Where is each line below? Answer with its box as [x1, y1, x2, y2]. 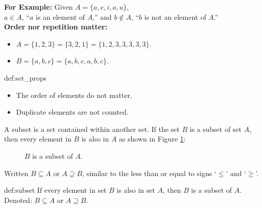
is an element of [36, 11, 85, 22]
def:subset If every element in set [4, 185, 107, 195]
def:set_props [4, 72, 47, 83]
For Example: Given [4, 2, 73, 12]
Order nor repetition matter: [4, 21, 107, 32]
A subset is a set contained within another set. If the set [4, 123, 180, 134]
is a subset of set [189, 123, 242, 134]
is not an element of [144, 11, 207, 22]
